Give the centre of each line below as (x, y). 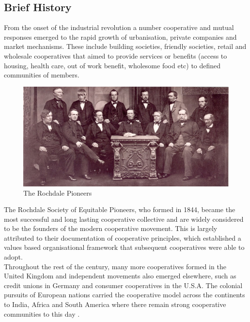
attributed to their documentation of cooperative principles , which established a (123, 238)
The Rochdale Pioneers (58, 193)
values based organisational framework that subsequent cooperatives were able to (124, 247)
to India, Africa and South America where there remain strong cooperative (115, 304)
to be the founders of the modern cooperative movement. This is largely (111, 228)
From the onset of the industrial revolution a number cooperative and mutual (119, 27)
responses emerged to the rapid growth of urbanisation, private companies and (120, 37)
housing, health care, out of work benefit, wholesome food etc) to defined (112, 65)
